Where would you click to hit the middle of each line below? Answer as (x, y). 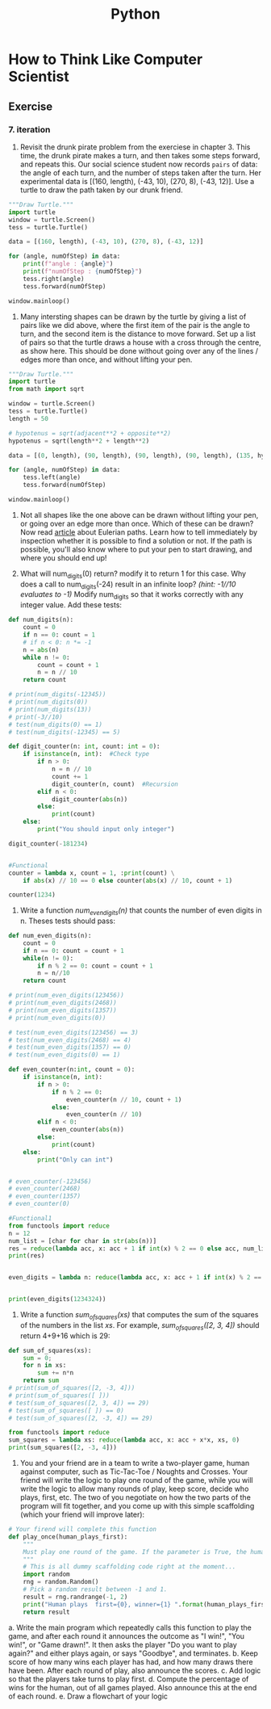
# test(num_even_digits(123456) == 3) (73, 1032)
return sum (41, 1381)
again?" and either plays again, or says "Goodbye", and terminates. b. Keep (133, 1653)
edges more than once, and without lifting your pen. (106, 359)
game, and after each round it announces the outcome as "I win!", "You (126, 1636)
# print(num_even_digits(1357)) (63, 1010)
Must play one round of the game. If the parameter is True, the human (146, 1552)
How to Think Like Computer (106, 59)
